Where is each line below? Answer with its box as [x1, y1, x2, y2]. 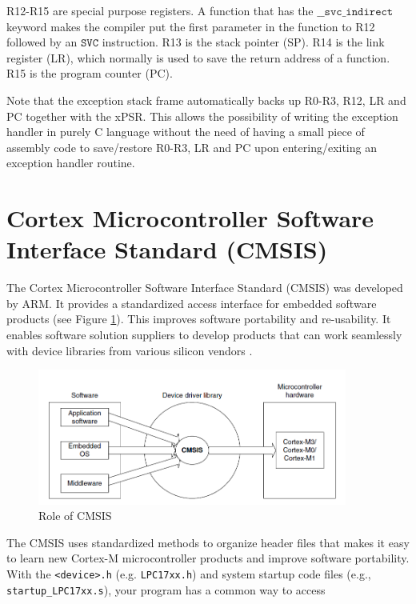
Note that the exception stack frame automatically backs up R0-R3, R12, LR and [6, 91, 406, 108]
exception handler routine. [6, 154, 135, 171]
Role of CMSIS [38, 507, 112, 524]
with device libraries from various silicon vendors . [6, 342, 253, 358]
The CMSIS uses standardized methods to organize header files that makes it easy [6, 534, 410, 550]
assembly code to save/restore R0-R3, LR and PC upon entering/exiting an [6, 138, 377, 155]
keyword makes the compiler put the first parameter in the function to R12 [6, 18, 375, 34]
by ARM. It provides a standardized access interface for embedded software [6, 294, 377, 311]
